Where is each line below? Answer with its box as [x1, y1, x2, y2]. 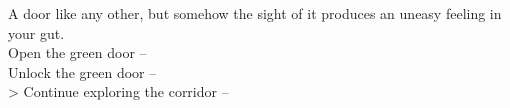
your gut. [8, 22, 65, 43]
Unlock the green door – [8, 61, 157, 82]
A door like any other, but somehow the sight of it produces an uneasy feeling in [8, 3, 502, 23]
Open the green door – [8, 42, 147, 63]
